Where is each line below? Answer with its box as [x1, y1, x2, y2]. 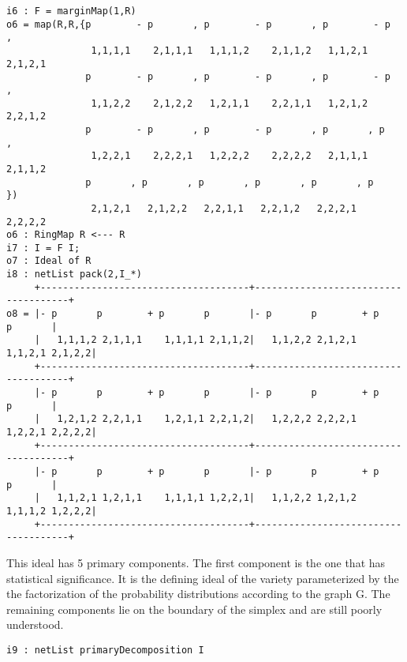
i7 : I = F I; [6, 242, 80, 254]
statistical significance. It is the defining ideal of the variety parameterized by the [6, 570, 399, 586]
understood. [6, 616, 64, 633]
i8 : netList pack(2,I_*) [6, 269, 142, 280]
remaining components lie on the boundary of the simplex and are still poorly [6, 600, 383, 617]
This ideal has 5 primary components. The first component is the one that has [6, 554, 386, 570]
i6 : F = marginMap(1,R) [6, 6, 136, 17]
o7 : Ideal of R [6, 255, 91, 267]
